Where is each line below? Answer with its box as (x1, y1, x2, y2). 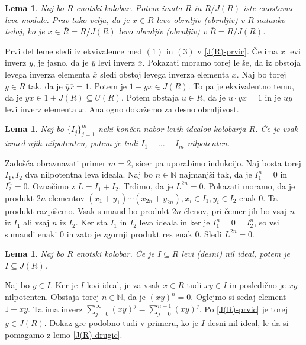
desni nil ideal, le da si (207, 316, 289, 328)
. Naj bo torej (236, 67, 286, 80)
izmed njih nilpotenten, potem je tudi (5, 137, 138, 149)
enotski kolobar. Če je (76, 247, 154, 260)
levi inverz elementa (5, 102, 76, 115)
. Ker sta (75, 216, 108, 228)
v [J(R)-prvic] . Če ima (197, 44, 278, 57)
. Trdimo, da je (118, 179, 173, 192)
